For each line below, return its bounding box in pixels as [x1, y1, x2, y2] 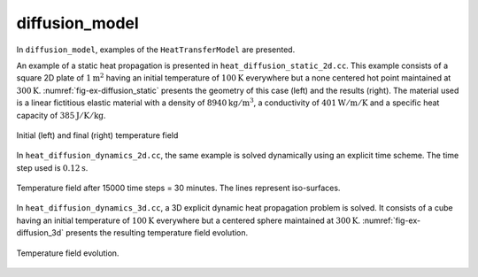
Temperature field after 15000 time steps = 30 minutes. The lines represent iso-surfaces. [16, 182, 341, 194]
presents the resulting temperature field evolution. [65, 227, 249, 238]
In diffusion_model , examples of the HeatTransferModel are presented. [16, 44, 296, 55]
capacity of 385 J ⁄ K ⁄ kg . [16, 110, 106, 120]
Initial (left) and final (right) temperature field [16, 129, 179, 141]
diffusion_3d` [16, 227, 64, 238]
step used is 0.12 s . [16, 162, 89, 173]
